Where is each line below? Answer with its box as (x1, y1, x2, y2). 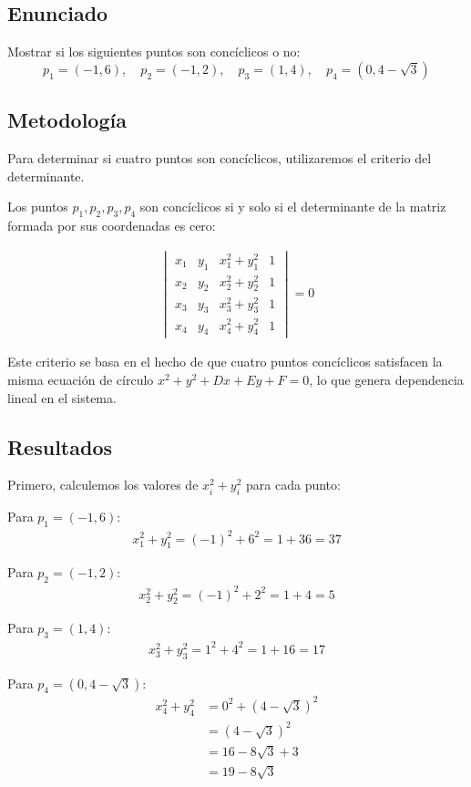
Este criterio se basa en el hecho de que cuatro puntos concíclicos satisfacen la (7, 352, 443, 371)
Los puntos (7, 197, 68, 216)
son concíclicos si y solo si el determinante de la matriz (139, 197, 446, 216)
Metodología (7, 106, 127, 134)
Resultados (7, 432, 112, 461)
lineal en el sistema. (7, 388, 117, 407)
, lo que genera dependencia (309, 370, 464, 388)
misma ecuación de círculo (7, 370, 154, 388)
